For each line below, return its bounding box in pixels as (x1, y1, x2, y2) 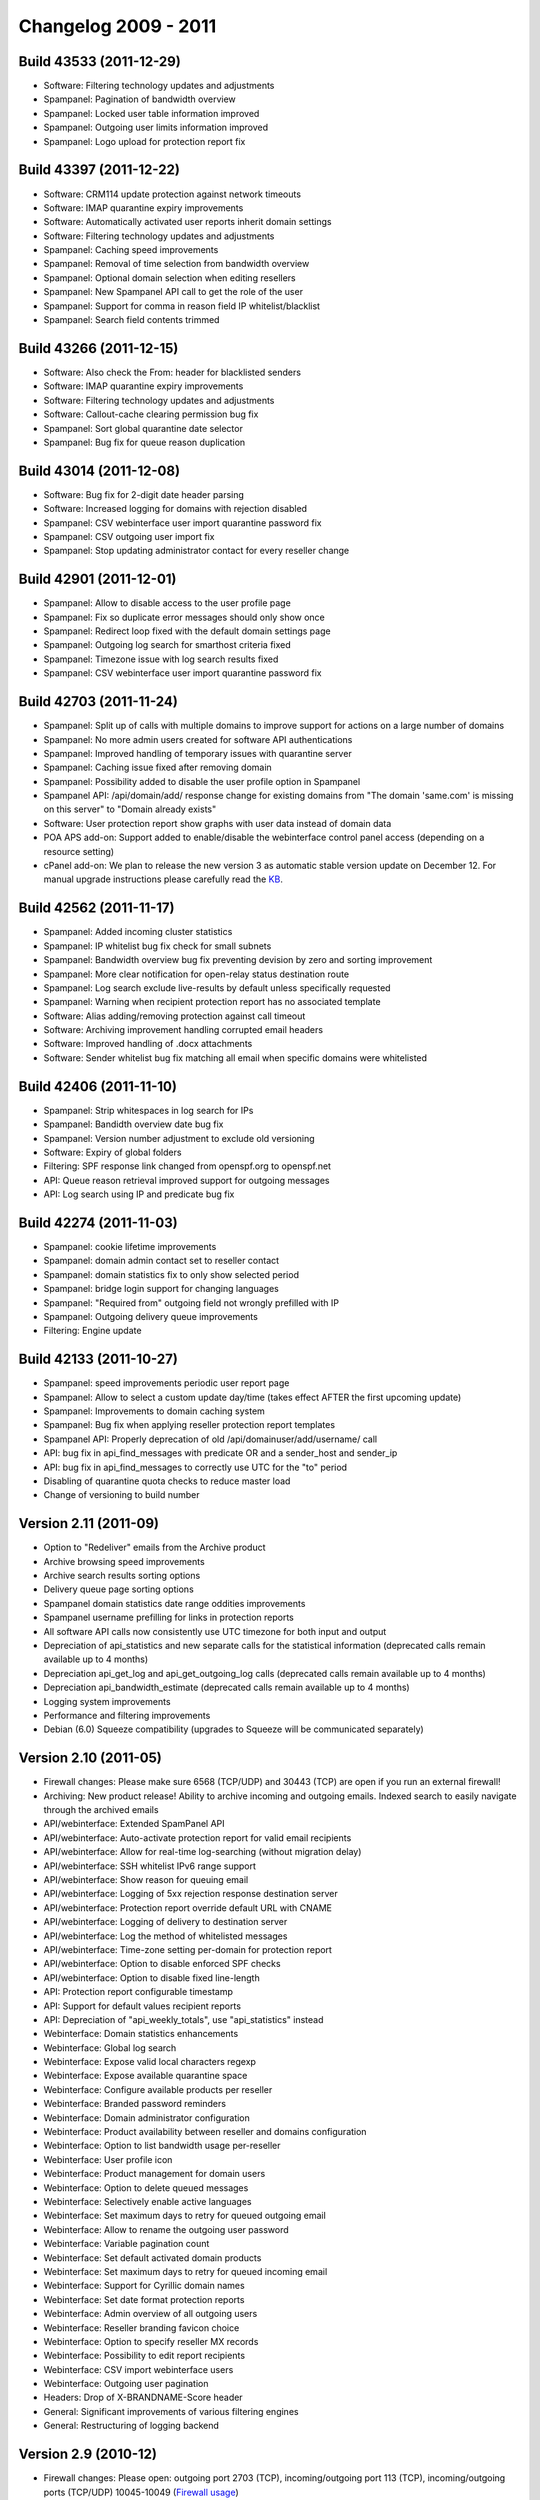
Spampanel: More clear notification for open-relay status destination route (43, 968, 350, 980)
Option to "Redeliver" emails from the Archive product (43, 1541, 266, 1554)
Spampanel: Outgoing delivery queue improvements (43, 1310, 259, 1322)
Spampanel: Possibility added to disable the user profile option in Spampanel (43, 775, 361, 787)
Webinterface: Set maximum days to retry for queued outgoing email (43, 2210, 327, 2222)
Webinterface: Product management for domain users (43, 2168, 266, 2180)
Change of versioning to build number (43, 1489, 200, 1501)
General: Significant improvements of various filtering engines (43, 2405, 299, 2417)
